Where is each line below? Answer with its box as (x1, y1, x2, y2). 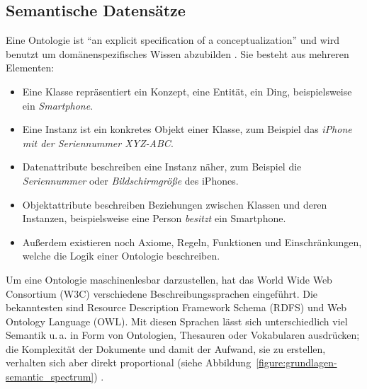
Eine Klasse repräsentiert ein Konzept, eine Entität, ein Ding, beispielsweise (22, 83, 352, 98)
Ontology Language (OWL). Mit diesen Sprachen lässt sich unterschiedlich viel (6, 313, 348, 328)
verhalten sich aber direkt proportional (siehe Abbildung (6, 355, 252, 370)
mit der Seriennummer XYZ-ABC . (22, 135, 174, 150)
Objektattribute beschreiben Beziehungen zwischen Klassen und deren (22, 197, 327, 211)
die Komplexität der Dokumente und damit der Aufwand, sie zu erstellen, (6, 341, 326, 356)
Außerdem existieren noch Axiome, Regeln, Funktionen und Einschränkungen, (22, 234, 362, 249)
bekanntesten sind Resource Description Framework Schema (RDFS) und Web (6, 300, 347, 315)
